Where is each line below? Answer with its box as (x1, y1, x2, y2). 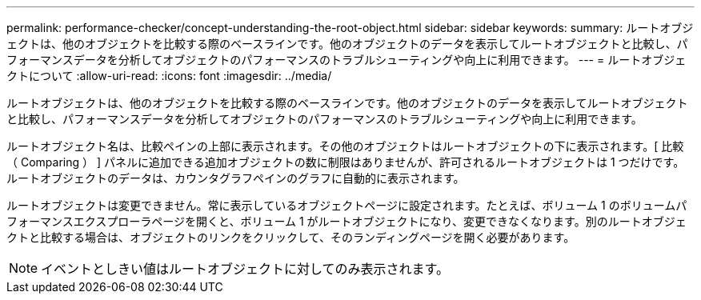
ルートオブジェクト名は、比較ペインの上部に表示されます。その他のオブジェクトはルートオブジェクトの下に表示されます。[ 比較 (6, 139, 684, 153)
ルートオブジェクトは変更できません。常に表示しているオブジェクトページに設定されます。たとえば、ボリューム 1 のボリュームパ (6, 198, 687, 212)
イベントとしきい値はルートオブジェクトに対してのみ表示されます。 (41, 261, 449, 277)
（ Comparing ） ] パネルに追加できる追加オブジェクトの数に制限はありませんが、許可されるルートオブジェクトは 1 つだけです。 (6, 155, 685, 169)
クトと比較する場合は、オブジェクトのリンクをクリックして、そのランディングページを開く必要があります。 (6, 230, 575, 244)
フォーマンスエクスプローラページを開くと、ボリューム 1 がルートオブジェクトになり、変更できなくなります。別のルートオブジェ (6, 214, 687, 228)
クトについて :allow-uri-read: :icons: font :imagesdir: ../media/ (6, 69, 332, 82)
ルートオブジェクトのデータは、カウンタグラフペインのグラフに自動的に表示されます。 (6, 171, 465, 185)
